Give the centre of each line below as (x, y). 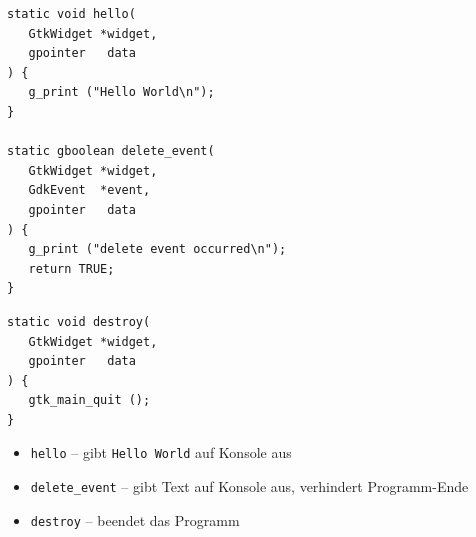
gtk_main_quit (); (89, 400)
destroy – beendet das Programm (135, 519)
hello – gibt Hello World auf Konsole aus (161, 452)
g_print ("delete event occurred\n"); (157, 249)
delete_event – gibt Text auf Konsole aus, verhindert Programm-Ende (249, 486)
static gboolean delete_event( (111, 151)
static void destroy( (79, 321)
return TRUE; (71, 268)
